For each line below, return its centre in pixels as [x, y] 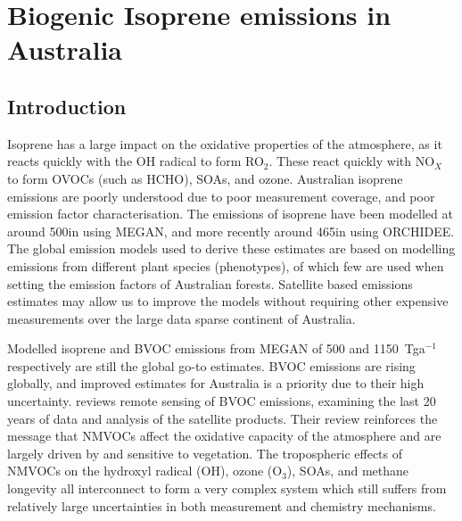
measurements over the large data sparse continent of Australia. [181, 318]
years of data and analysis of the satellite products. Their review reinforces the [223, 418]
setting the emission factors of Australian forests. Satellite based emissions [210, 283]
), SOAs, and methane [348, 471]
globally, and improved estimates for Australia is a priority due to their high [216, 383]
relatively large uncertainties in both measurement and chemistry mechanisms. [222, 505]
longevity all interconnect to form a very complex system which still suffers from [227, 488]
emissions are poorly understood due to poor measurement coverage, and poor [221, 196]
